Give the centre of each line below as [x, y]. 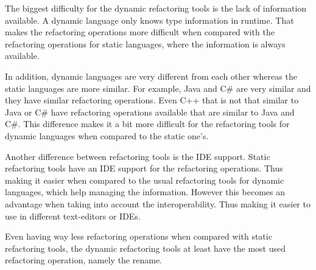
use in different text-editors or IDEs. [73, 216]
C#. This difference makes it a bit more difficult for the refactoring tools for [147, 124]
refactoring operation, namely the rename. [84, 260]
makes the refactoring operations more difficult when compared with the [140, 32]
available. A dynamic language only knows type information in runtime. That [149, 20]
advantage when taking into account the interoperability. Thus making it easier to [158, 203]
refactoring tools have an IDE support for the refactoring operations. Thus [144, 168]
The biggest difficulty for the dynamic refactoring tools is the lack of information [156, 8]
